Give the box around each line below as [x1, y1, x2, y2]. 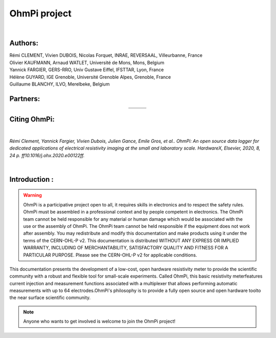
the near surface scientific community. [9, 294, 91, 301]
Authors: [9, 39, 38, 48]
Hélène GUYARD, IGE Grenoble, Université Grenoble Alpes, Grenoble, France [9, 74, 171, 80]
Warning [23, 192, 42, 198]
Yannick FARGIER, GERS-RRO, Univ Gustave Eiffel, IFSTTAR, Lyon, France [9, 67, 164, 73]
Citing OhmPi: [9, 115, 55, 124]
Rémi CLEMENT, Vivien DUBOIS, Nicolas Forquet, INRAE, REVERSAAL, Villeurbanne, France [9, 52, 203, 58]
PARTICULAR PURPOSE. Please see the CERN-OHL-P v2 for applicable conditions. [23, 251, 197, 258]
